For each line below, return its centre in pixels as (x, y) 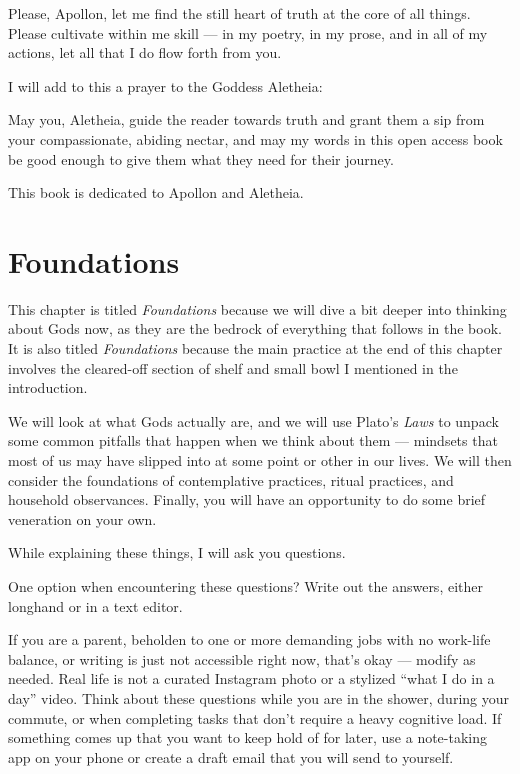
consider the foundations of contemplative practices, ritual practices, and (231, 479)
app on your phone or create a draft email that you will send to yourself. (231, 756)
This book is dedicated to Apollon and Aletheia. (156, 192)
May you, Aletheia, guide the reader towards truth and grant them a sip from (246, 119)
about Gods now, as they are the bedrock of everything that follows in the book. (255, 328)
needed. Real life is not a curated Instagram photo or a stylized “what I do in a (251, 678)
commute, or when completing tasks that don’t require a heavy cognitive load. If (255, 717)
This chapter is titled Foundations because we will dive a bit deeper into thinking (257, 308)
